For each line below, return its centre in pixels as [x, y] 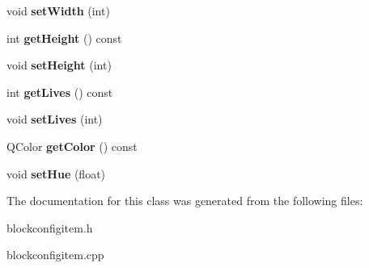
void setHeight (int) [59, 65]
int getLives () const [60, 92]
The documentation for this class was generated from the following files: [185, 201]
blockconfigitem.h [50, 227]
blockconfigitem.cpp [55, 255]
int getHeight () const [64, 38]
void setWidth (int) [58, 10]
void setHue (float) [56, 173]
